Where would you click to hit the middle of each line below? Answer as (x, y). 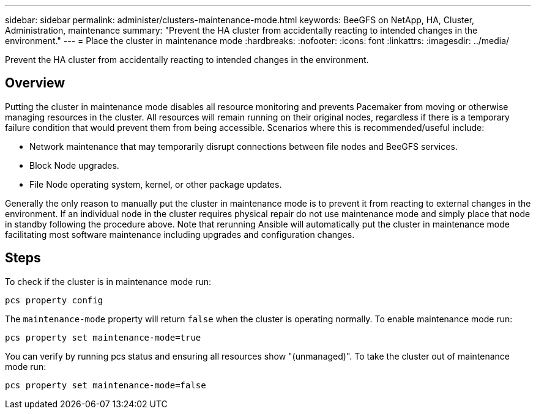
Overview (35, 83)
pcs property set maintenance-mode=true (103, 337)
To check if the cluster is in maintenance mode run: (108, 281)
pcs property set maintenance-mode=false (106, 385)
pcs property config (54, 300)
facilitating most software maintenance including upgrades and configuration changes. (180, 234)
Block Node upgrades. (74, 165)
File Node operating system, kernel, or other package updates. (156, 184)
